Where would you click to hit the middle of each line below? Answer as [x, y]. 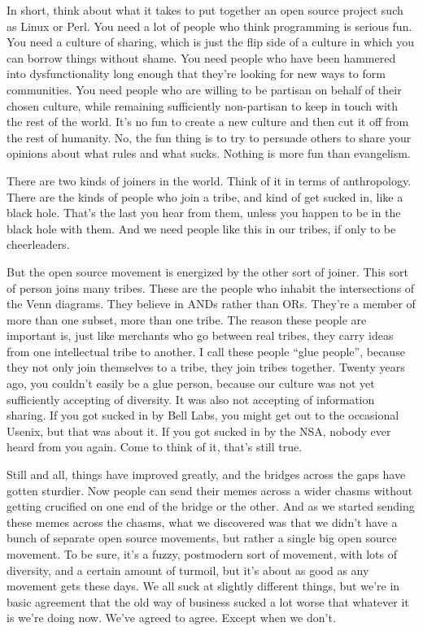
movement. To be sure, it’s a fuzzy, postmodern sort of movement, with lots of [202, 554]
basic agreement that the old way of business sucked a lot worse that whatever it [208, 601]
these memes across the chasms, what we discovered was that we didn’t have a [202, 522]
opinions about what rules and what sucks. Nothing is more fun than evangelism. [209, 153]
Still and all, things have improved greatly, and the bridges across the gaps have [206, 474]
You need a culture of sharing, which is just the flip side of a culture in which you [210, 42]
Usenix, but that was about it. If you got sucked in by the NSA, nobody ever [199, 431]
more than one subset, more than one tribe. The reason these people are [187, 319]
